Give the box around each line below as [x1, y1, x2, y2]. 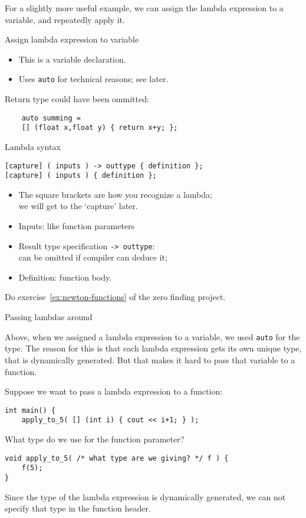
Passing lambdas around [5, 311, 93, 323]
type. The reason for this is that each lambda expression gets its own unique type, [5, 342, 302, 354]
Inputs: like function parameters [18, 220, 135, 232]
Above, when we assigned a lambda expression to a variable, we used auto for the [5, 330, 300, 343]
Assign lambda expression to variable [5, 33, 139, 45]
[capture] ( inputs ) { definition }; [5, 171, 157, 180]
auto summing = [21, 113, 81, 122]
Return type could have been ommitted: [5, 93, 149, 105]
